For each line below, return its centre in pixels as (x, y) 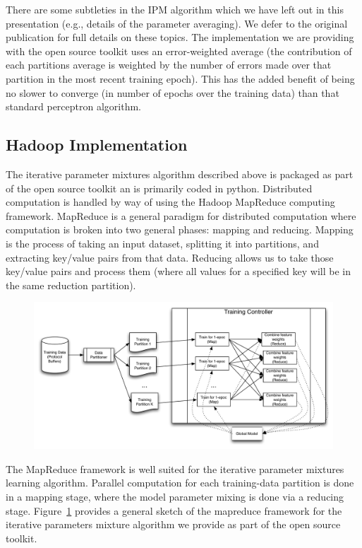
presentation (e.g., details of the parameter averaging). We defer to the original (177, 23)
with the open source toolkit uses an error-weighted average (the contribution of (179, 51)
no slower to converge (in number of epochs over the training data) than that (173, 92)
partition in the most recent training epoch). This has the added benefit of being (180, 78)
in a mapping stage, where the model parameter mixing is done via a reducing (175, 496)
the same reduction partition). (71, 285)
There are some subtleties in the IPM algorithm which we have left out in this (175, 9)
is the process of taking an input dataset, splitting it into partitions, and (162, 243)
